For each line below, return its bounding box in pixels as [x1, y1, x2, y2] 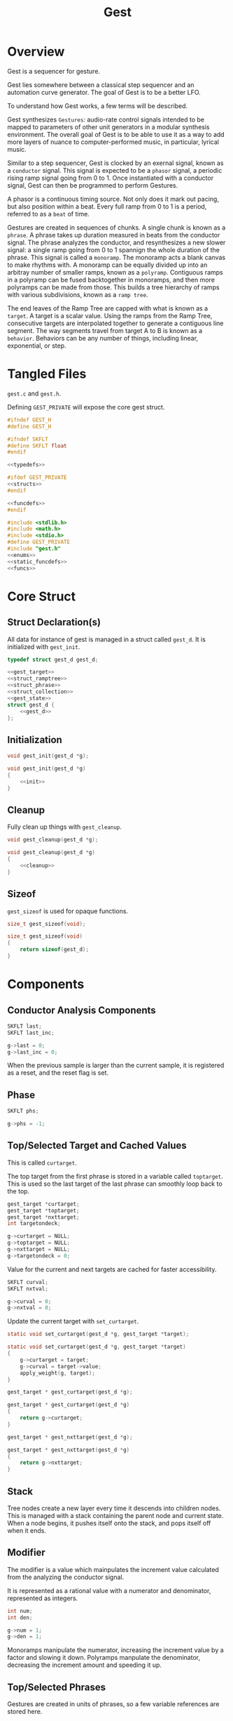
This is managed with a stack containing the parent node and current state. [7, 1512, 224, 1519]
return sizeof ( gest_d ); [20, 946, 90, 953]
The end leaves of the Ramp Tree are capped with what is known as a [7, 303, 209, 313]
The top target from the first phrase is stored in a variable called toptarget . [7, 1172, 223, 1180]
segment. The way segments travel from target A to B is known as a [7, 326, 203, 334]
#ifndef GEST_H [7, 416, 52, 424]
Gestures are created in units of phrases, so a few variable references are [7, 1700, 220, 1708]
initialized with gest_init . [7, 642, 80, 650]
